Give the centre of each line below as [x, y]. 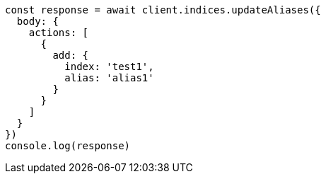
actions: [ [59, 33]
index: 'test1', [109, 67]
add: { [71, 55]
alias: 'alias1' [109, 78]
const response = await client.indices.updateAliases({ [163, 10]
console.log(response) [68, 146]
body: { [37, 21]
